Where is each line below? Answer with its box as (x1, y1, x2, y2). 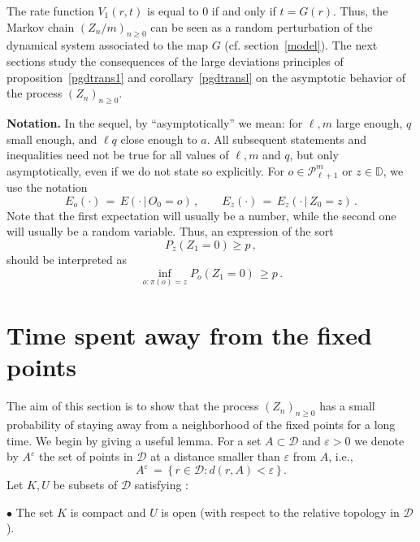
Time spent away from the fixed (6, 318, 372, 351)
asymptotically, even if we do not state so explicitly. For (6, 162, 284, 179)
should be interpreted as (6, 250, 128, 267)
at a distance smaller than (150, 448, 280, 465)
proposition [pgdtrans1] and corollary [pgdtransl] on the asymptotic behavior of (6, 68, 406, 85)
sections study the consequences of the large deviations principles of (6, 52, 344, 69)
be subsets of (53, 476, 118, 493)
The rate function (6, 2, 94, 19)
